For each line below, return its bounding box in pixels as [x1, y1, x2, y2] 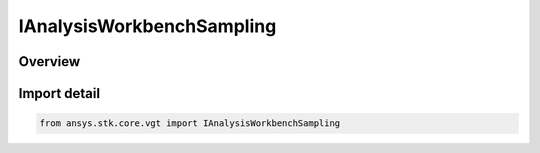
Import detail [18, 85, 100, 102]
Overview [18, 53, 81, 70]
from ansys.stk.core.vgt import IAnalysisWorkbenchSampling [39, 118, 341, 129]
